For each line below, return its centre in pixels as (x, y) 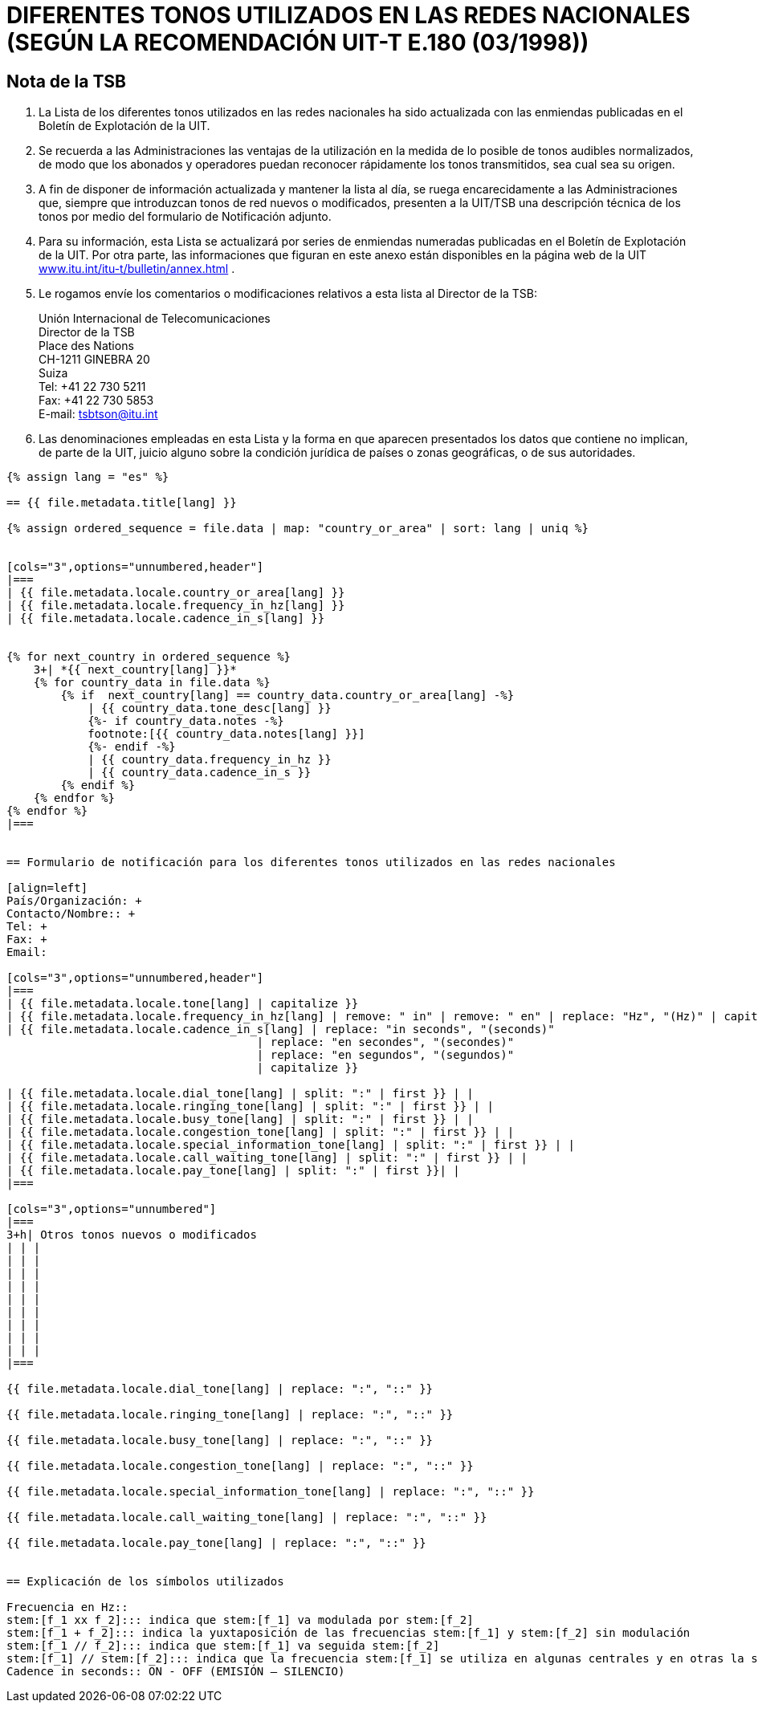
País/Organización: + (74, 901)
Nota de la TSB (66, 81)
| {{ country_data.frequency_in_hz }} (210, 760)
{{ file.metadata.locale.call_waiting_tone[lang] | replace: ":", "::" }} (247, 1518)
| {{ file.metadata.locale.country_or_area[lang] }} (176, 593)
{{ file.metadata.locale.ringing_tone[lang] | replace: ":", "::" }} (230, 1415)
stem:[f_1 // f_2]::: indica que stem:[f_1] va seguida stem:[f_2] (223, 1646)
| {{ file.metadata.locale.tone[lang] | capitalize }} (183, 1004)
